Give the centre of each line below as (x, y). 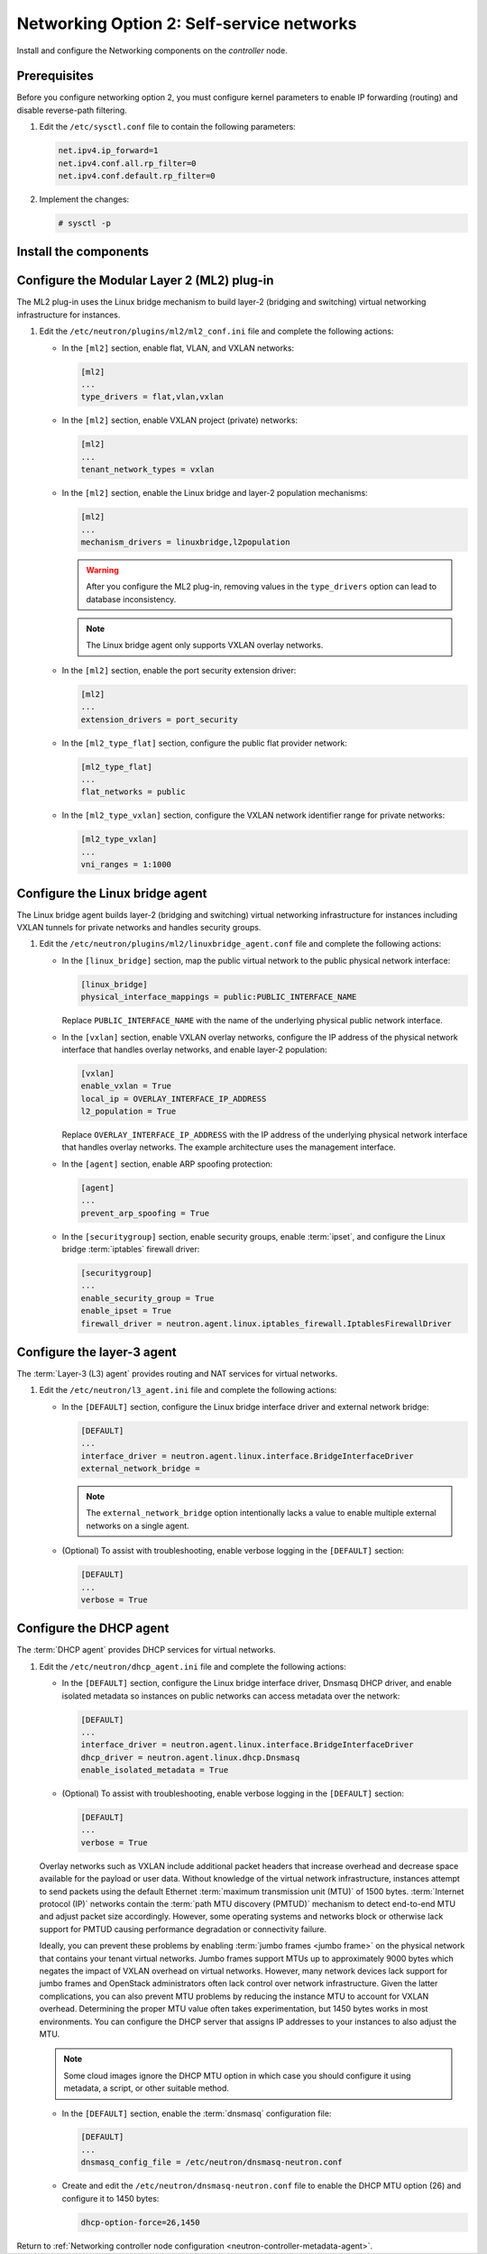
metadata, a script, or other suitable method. (147, 2088)
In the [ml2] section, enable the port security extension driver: (179, 670)
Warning (102, 570)
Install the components (83, 252)
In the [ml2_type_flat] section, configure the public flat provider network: (204, 743)
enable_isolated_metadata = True (155, 1770)
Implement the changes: (84, 199)
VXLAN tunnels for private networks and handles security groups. (139, 928)
